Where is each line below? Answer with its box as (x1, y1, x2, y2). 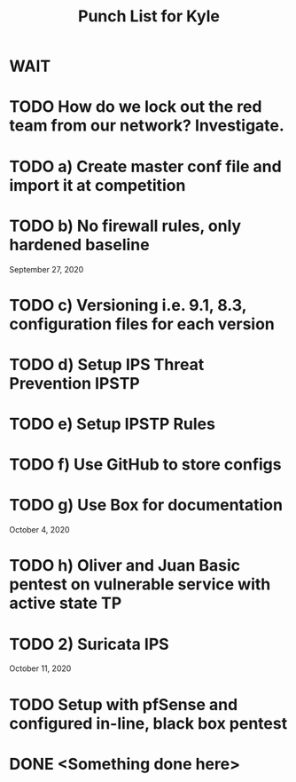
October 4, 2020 (9, 525, 70, 535)
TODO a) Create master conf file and (9, 156, 282, 177)
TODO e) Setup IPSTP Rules (9, 415, 215, 434)
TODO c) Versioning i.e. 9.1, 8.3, (9, 295, 247, 315)
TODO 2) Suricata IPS (9, 634, 170, 654)
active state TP (9, 593, 122, 613)
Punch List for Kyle (78, 6, 220, 27)
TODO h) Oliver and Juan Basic (9, 556, 241, 576)
